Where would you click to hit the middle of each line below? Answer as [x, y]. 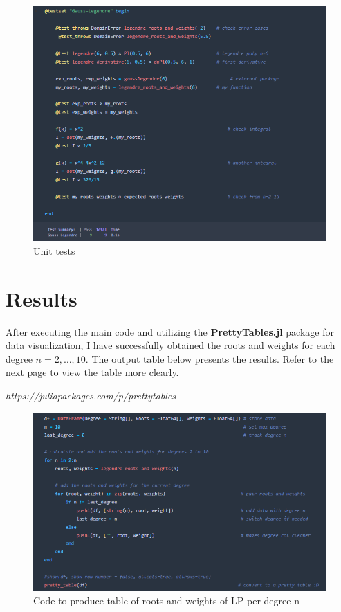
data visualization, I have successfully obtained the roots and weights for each [170, 345]
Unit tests [54, 250]
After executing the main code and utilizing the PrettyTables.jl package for [170, 331]
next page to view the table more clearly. [92, 372]
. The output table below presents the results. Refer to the [210, 358]
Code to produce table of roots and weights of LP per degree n [166, 601]
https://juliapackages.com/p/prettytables [91, 395]
